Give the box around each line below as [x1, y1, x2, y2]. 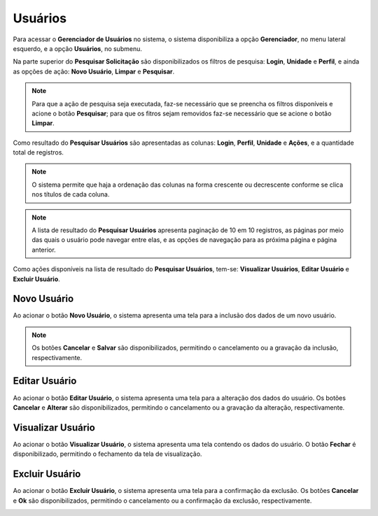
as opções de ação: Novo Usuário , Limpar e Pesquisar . [13, 67, 175, 76]
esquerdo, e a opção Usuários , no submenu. [13, 44, 143, 52]
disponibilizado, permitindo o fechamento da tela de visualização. [13, 450, 202, 458]
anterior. [31, 245, 56, 254]
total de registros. [13, 148, 64, 157]
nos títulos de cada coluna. [31, 190, 110, 199]
